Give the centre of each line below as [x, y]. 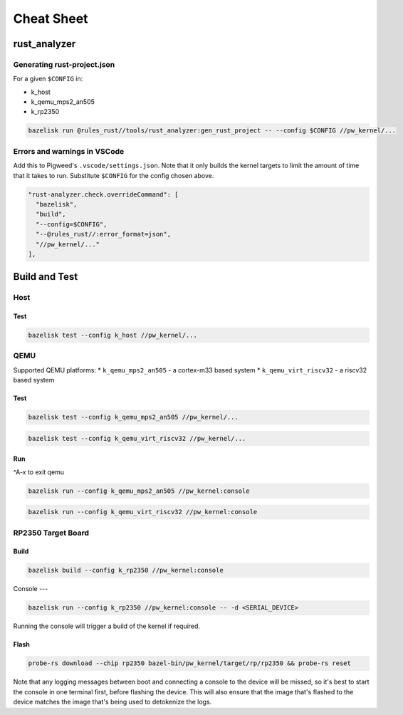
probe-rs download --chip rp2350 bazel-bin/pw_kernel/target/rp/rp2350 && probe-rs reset [190, 663]
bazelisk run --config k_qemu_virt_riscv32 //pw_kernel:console [143, 512]
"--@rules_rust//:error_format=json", [103, 234]
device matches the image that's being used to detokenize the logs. [112, 702]
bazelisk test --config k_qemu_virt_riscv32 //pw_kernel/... [137, 438]
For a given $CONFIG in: [48, 79]
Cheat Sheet [51, 19]
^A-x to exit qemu [38, 472]
